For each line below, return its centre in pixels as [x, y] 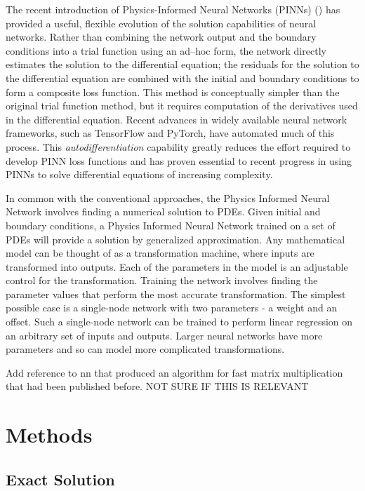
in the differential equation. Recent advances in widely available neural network [177, 119]
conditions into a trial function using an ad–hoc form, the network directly [166, 50]
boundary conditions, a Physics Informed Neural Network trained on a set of [171, 225]
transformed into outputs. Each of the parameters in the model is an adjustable [177, 266]
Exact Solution [60, 479]
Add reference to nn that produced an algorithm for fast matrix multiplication [174, 372]
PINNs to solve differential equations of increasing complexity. [139, 174]
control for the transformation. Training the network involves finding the [162, 280]
